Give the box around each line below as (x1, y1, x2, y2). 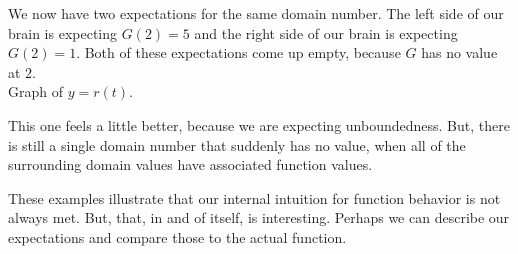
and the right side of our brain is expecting (194, 22, 458, 43)
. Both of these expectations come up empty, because (76, 42, 401, 63)
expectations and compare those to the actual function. (8, 226, 347, 247)
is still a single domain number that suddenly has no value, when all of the (8, 134, 466, 155)
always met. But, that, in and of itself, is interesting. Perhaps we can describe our (8, 207, 510, 228)
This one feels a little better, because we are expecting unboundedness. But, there (8, 114, 510, 135)
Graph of (8, 81, 63, 102)
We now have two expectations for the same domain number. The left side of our (8, 3, 504, 23)
